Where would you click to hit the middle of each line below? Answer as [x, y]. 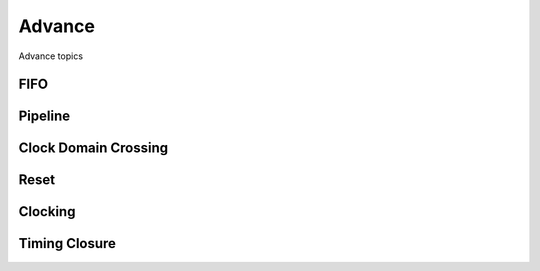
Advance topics [51, 56]
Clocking [47, 211]
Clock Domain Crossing [93, 148]
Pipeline [44, 116]
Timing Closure [67, 243]
